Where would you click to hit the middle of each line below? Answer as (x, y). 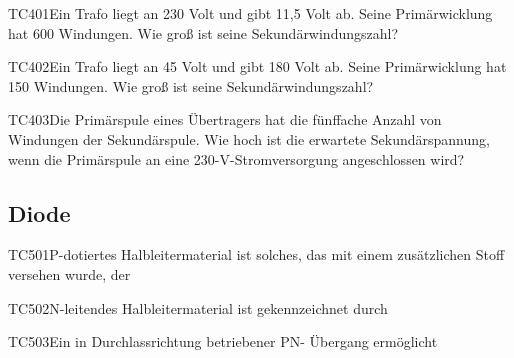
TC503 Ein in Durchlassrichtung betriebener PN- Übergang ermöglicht (223, 341)
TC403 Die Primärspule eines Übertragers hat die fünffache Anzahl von (225, 119)
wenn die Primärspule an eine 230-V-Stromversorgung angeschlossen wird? (236, 158)
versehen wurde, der (69, 273)
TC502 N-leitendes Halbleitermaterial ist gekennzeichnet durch (198, 307)
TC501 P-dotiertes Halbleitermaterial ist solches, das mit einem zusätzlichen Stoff (256, 254)
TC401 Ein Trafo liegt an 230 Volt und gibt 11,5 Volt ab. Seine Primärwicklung (250, 13)
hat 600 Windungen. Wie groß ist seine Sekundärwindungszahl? (203, 32)
